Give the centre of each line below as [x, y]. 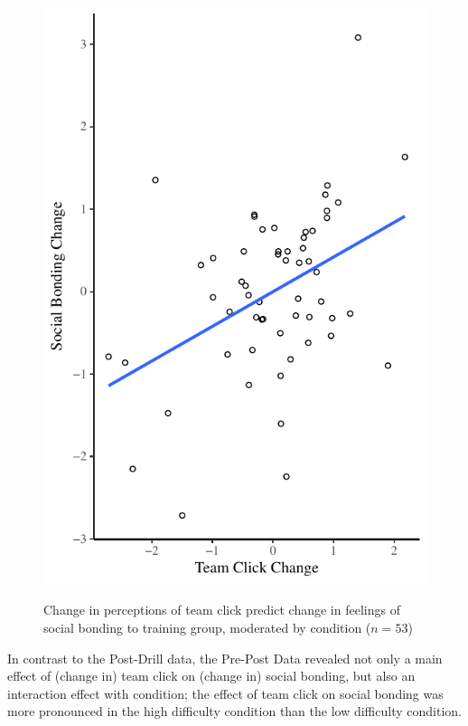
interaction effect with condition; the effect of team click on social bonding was [225, 693]
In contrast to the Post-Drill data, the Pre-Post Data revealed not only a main [225, 658]
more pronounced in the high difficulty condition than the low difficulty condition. [234, 711]
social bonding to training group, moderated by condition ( [207, 628]
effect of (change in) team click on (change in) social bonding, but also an [211, 676]
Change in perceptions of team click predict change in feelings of [222, 610]
